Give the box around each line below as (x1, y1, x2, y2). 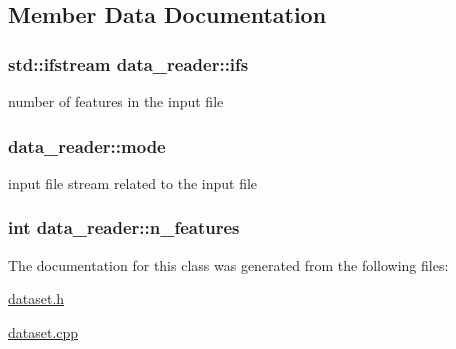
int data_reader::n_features (8, 215, 240, 240)
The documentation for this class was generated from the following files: (8, 254, 449, 275)
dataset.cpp (8, 321, 79, 342)
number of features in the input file (8, 91, 224, 111)
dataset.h (8, 288, 65, 309)
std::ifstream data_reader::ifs (8, 51, 249, 76)
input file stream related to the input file (8, 172, 258, 193)
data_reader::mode (8, 133, 166, 158)
